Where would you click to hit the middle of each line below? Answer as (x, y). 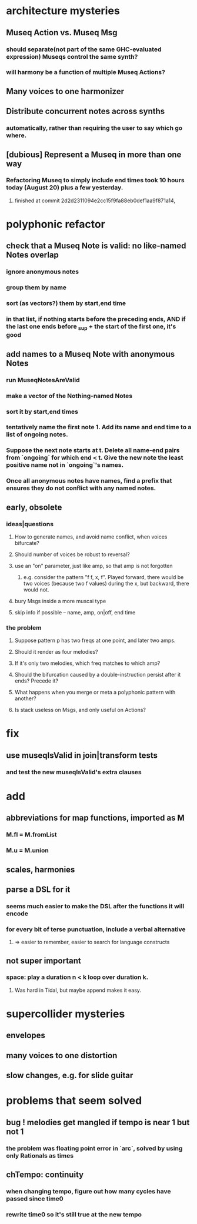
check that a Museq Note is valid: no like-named (96, 246)
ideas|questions (30, 524)
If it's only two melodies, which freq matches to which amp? (87, 663)
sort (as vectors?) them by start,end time (66, 303)
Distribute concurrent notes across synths (86, 111)
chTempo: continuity (45, 1175)
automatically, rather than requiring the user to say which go (94, 128)
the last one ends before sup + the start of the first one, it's (91, 327)
